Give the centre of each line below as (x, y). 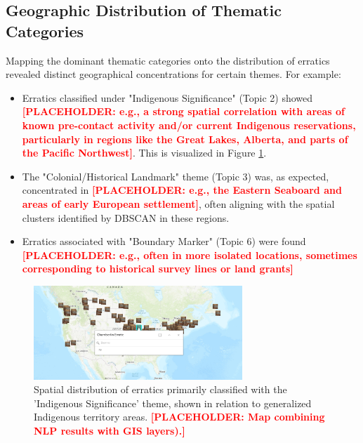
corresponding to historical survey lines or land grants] (158, 269)
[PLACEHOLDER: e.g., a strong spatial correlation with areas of (183, 111)
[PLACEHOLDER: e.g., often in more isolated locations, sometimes (190, 254)
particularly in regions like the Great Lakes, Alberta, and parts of (185, 139)
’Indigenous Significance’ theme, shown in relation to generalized (173, 403)
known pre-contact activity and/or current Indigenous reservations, (189, 125)
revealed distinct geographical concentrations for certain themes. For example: (173, 74)
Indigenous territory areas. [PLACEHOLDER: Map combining (179, 417)
